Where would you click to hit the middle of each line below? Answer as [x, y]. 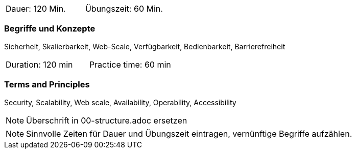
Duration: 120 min [39, 64]
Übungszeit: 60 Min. [124, 9]
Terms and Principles [47, 85]
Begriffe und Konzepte [50, 29]
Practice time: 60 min [130, 64]
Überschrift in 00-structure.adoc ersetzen [107, 120]
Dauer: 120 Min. [36, 9]
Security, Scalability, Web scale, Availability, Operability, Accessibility [120, 102]
